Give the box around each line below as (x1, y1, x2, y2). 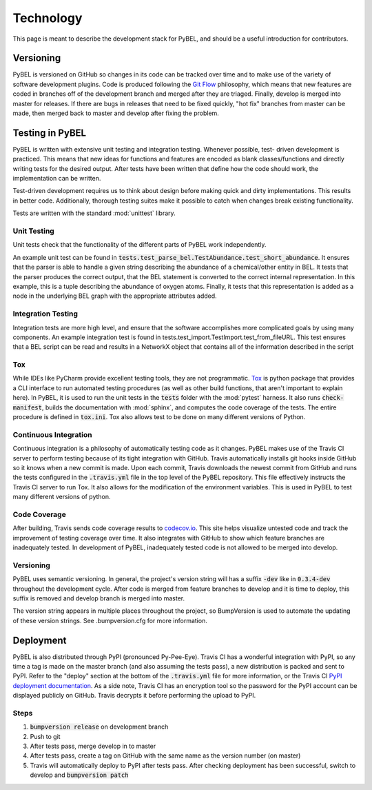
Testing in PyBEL (12, 127, 86, 139)
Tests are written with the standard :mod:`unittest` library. (12, 209, 176, 217)
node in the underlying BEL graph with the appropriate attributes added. (12, 292, 217, 300)
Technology (12, 10, 83, 26)
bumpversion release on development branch (30, 722, 169, 731)
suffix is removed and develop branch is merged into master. (12, 594, 185, 602)
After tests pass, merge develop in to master (30, 742, 156, 751)
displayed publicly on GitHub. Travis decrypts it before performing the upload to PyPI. (12, 691, 256, 700)
